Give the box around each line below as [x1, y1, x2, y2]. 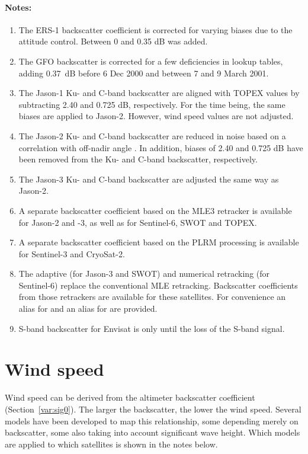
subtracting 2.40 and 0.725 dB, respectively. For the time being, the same [18, 98, 285, 110]
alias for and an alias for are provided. [18, 302, 158, 315]
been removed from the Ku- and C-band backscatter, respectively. [18, 153, 258, 165]
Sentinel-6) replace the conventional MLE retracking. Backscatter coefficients [18, 279, 298, 291]
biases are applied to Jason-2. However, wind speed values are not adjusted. [18, 110, 294, 122]
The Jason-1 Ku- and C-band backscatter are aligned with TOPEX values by [18, 87, 300, 99]
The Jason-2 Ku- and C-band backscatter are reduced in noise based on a [18, 129, 286, 142]
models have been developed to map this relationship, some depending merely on [5, 414, 299, 427]
